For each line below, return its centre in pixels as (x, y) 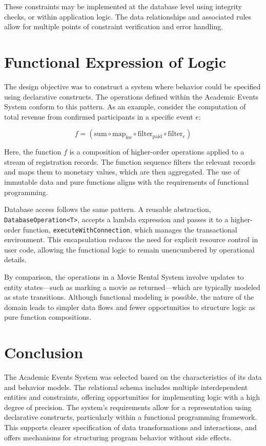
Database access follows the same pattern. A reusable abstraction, (108, 209)
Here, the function (33, 152)
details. (15, 259)
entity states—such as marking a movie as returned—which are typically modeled (132, 287)
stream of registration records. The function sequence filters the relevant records (130, 161)
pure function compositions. (48, 317)
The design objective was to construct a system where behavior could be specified (132, 86)
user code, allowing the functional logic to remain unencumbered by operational (129, 249)
